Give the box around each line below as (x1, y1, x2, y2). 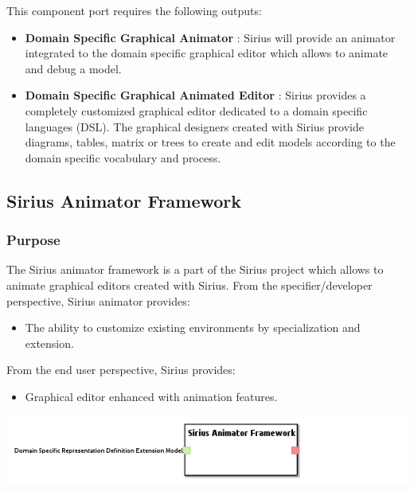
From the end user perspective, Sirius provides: (6, 361, 236, 378)
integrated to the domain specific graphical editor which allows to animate (25, 45, 389, 61)
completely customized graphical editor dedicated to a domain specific (25, 102, 368, 119)
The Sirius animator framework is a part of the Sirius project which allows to (6, 261, 384, 278)
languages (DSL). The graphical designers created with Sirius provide (25, 118, 364, 134)
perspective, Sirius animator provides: (6, 292, 190, 309)
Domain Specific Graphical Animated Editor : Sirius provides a (25, 87, 366, 103)
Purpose (6, 230, 61, 250)
